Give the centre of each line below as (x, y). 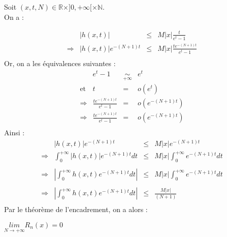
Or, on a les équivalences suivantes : (60, 63)
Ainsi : (14, 132)
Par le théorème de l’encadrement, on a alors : (76, 209)
